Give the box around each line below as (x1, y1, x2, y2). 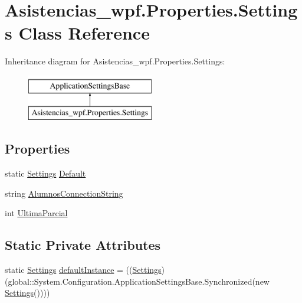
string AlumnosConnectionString (5, 187, 123, 199)
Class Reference (18, 21, 150, 45)
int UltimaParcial (5, 207, 68, 219)
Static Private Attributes (5, 236, 161, 254)
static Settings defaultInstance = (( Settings (5, 263, 162, 276)
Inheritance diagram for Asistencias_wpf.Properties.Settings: (5, 55, 225, 67)
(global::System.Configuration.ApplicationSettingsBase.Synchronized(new (5, 275, 270, 287)
